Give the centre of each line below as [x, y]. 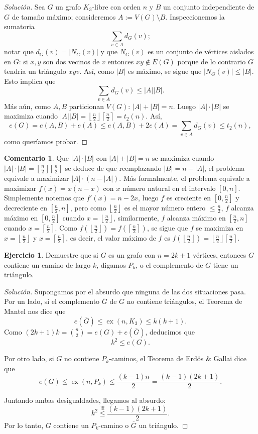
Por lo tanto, [24, 425]
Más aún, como [28, 106]
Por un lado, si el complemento [52, 301]
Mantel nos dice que [35, 311]
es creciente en [189, 198]
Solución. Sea [25, 7]
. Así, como [97, 71]
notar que [19, 51]
